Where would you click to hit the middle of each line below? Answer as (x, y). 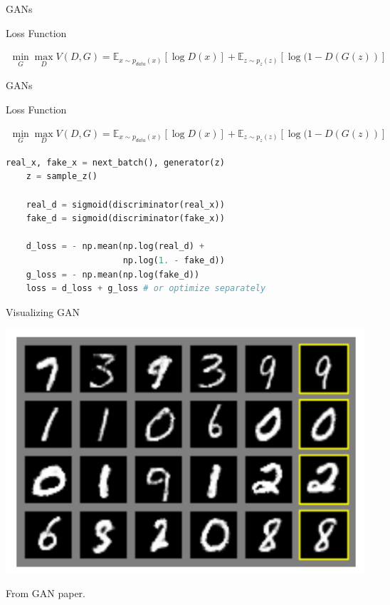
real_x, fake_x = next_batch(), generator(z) (115, 162)
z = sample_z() (62, 177)
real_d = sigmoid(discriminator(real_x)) (125, 204)
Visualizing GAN (43, 311)
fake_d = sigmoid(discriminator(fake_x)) (125, 219)
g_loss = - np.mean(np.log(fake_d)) (113, 274)
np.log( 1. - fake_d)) (174, 261)
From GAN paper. (46, 593)
